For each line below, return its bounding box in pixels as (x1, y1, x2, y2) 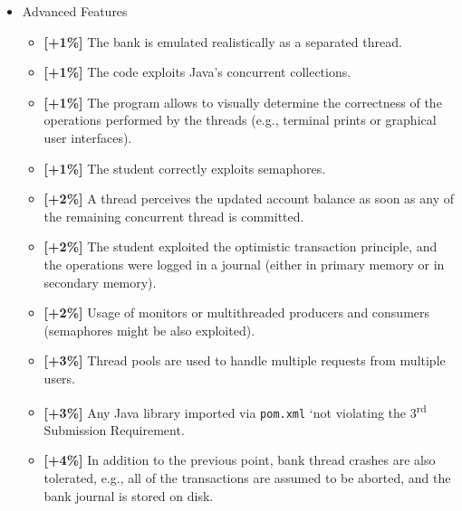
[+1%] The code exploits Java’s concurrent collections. (43, 62, 351, 81)
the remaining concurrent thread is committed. (43, 206, 304, 225)
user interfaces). (43, 128, 132, 147)
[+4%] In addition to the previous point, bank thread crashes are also (43, 450, 436, 469)
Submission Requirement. (43, 420, 185, 439)
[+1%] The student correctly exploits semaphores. (43, 158, 326, 177)
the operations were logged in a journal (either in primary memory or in (43, 254, 445, 273)
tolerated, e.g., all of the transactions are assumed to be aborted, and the (43, 468, 451, 487)
